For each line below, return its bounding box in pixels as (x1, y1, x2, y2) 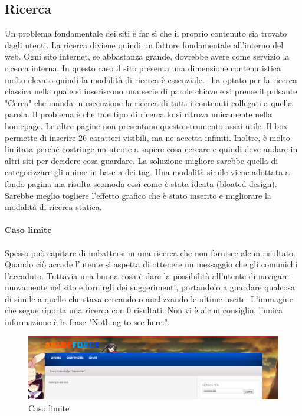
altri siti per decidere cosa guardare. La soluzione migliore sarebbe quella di (5, 154, 278, 166)
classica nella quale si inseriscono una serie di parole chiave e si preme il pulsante (5, 85, 297, 97)
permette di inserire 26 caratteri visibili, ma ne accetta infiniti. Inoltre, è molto (5, 131, 290, 143)
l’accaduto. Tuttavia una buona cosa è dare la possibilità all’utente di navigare (5, 269, 289, 281)
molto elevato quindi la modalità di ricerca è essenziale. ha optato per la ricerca (5, 73, 297, 86)
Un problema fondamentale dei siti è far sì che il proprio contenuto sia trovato (5, 27, 287, 40)
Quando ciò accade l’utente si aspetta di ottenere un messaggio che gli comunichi (5, 258, 298, 270)
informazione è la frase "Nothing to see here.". (5, 316, 170, 328)
